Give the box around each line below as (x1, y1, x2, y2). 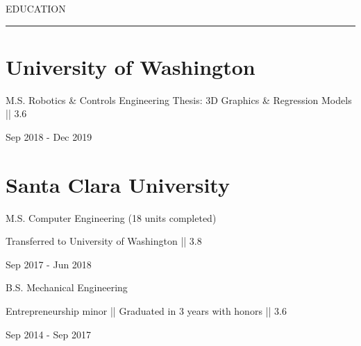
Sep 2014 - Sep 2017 (6, 327, 91, 341)
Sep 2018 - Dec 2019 (6, 129, 92, 144)
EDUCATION (6, 1, 66, 15)
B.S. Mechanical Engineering (6, 280, 128, 295)
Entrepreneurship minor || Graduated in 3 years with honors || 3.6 (6, 304, 287, 318)
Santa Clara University (6, 170, 230, 198)
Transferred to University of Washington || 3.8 (6, 234, 202, 248)
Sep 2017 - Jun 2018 (6, 257, 92, 271)
